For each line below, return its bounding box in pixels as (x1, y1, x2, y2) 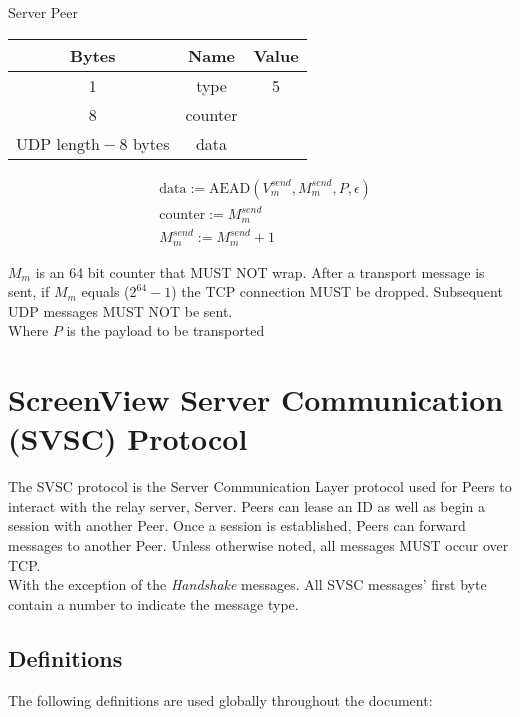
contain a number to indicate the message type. (8, 593, 299, 614)
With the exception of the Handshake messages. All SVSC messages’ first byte (8, 574, 487, 595)
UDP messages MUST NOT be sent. (8, 300, 233, 321)
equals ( (81, 281, 130, 302)
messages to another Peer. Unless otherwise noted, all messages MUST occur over (8, 535, 509, 556)
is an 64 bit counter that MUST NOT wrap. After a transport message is (35, 261, 485, 282)
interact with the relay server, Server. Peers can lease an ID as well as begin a (8, 495, 485, 516)
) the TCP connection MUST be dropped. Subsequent (171, 281, 503, 302)
